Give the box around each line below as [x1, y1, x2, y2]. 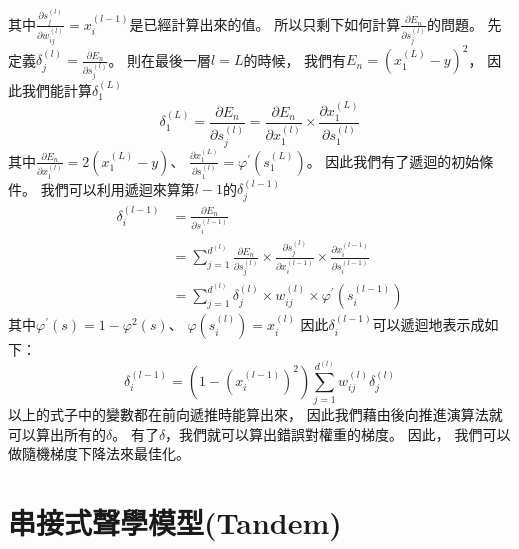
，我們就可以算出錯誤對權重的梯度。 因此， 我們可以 [165, 423, 511, 444]
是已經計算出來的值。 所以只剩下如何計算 [129, 13, 401, 34]
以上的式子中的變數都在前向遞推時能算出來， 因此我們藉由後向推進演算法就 [8, 404, 503, 425]
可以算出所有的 [8, 423, 106, 444]
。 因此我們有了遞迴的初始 [306, 150, 480, 171]
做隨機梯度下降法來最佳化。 [8, 443, 190, 464]
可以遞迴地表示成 [372, 314, 485, 335]
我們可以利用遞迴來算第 [40, 178, 195, 199]
